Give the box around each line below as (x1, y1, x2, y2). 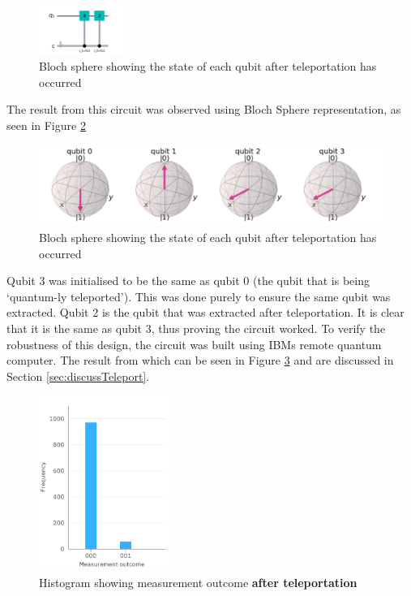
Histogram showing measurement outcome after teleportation (39, 573, 357, 590)
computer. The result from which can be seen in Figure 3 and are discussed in (6, 352, 394, 369)
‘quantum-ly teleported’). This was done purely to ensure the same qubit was (6, 287, 391, 304)
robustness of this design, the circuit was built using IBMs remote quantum (6, 335, 382, 352)
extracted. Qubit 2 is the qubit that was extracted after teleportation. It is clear (6, 304, 405, 321)
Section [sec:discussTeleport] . (6, 367, 150, 384)
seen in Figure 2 (6, 117, 86, 133)
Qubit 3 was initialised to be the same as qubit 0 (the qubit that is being (6, 272, 370, 289)
